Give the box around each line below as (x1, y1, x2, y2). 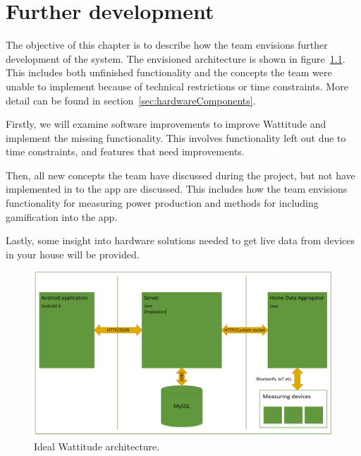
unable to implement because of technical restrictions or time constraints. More (6, 78, 348, 93)
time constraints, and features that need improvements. (6, 144, 245, 159)
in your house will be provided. (6, 246, 140, 261)
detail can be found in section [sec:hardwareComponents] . (6, 92, 256, 107)
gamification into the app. (6, 209, 118, 224)
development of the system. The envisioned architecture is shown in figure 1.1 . (6, 51, 345, 66)
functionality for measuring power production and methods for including (6, 196, 319, 210)
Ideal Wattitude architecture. (34, 438, 160, 453)
